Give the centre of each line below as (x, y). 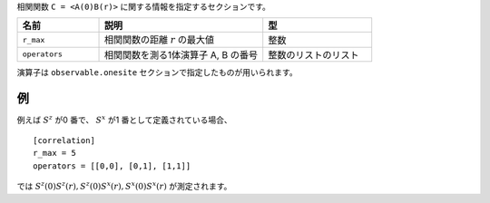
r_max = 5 (54, 153)
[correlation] (64, 141)
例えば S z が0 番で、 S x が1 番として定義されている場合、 (124, 119)
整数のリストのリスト (314, 54)
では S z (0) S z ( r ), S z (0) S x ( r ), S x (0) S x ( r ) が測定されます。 (124, 186)
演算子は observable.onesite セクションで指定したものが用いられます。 (157, 72)
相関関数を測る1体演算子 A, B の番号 (181, 54)
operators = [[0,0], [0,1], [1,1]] (112, 166)
